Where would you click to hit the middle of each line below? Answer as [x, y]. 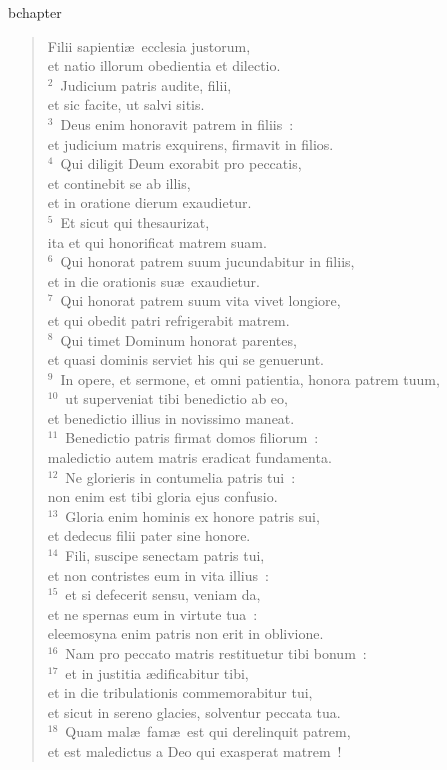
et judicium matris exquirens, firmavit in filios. [190, 143]
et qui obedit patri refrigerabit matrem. [168, 319]
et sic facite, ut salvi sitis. [126, 104]
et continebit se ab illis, [119, 182]
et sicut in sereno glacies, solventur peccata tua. [194, 711]
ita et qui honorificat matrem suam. [157, 241]
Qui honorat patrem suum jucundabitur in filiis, [207, 261]
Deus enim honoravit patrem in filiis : [177, 123]
